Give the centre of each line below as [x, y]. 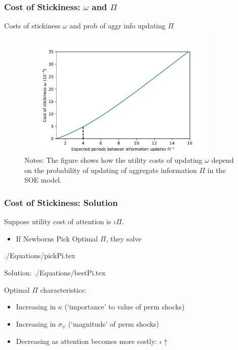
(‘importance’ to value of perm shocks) [125, 307]
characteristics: [63, 289]
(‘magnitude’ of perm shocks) [114, 323]
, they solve [124, 238]
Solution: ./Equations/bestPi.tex [55, 272]
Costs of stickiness [32, 26]
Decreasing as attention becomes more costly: [86, 341]
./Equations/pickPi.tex [40, 255]
